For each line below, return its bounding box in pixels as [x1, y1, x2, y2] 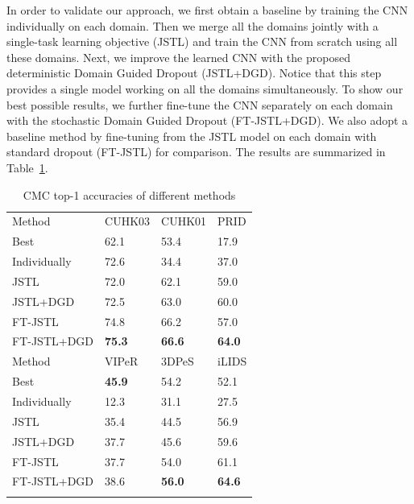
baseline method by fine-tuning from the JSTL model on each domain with [6, 127, 377, 144]
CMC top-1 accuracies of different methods [23, 186, 236, 203]
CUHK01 [161, 213, 207, 229]
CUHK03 [105, 213, 151, 229]
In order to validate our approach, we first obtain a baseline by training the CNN [6, 2, 408, 18]
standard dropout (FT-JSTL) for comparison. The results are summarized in [6, 143, 386, 160]
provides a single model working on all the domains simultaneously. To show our [6, 80, 404, 97]
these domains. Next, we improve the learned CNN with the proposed [6, 48, 350, 65]
